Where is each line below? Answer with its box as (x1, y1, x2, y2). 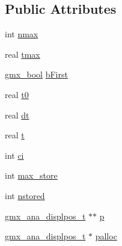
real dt (5, 108, 29, 121)
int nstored (5, 189, 45, 201)
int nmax (5, 28, 38, 40)
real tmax (5, 48, 40, 60)
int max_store (5, 169, 58, 182)
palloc (95, 230, 117, 242)
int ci (5, 149, 24, 161)
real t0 (5, 88, 29, 100)
